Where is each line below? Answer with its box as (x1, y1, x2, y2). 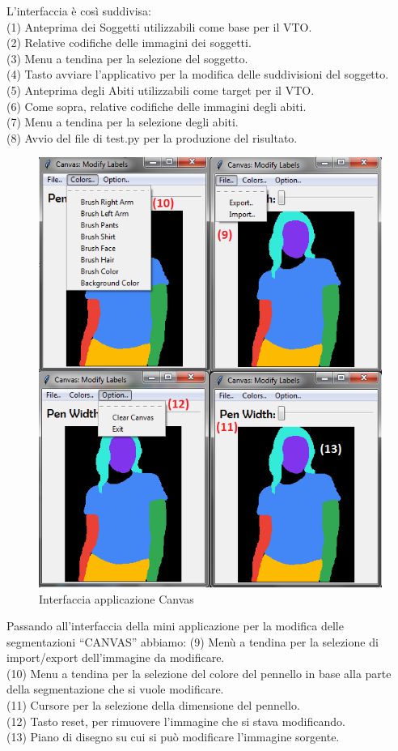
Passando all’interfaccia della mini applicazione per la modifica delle (6, 617, 344, 634)
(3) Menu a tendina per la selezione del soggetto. (6, 49, 248, 66)
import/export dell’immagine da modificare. (6, 649, 225, 666)
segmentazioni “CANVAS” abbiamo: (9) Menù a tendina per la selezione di (6, 633, 379, 650)
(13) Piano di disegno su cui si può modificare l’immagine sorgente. (6, 728, 340, 745)
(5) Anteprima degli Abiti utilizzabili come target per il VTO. (6, 81, 315, 98)
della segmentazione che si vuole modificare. (6, 681, 224, 698)
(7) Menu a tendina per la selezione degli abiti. (6, 113, 239, 130)
